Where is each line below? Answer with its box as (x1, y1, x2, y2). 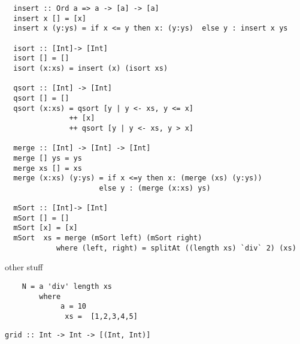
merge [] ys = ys (13, 153, 82, 162)
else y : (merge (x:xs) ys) (99, 183, 211, 192)
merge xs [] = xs (13, 164, 82, 173)
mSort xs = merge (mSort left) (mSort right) (13, 234, 202, 243)
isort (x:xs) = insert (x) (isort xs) (13, 64, 168, 73)
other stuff (5, 261, 43, 273)
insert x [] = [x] (13, 14, 87, 23)
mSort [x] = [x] (13, 224, 78, 233)
